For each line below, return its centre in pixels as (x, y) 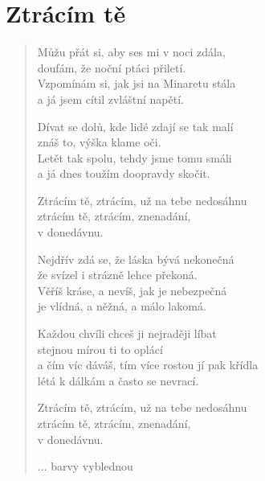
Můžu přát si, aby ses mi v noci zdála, (131, 52)
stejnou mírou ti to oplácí (100, 349)
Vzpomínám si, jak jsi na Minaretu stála (137, 83)
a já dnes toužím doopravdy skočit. (124, 173)
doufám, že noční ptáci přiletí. (112, 67)
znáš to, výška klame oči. (99, 142)
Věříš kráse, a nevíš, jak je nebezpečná (132, 290)
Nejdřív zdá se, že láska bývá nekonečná (136, 259)
